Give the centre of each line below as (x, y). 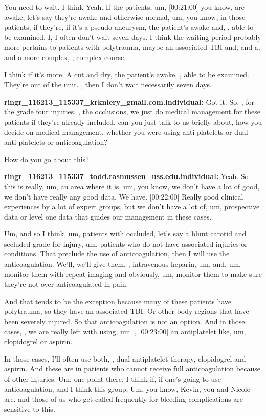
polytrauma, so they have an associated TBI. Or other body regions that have (127, 311)
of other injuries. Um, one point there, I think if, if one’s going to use (113, 379)
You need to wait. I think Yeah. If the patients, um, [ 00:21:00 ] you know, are (124, 7)
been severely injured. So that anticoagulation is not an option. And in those (125, 321)
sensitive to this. (30, 409)
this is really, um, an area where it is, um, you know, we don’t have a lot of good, (132, 186)
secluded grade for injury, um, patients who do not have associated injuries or (126, 243)
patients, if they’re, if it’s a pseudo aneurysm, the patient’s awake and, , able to (129, 27)
